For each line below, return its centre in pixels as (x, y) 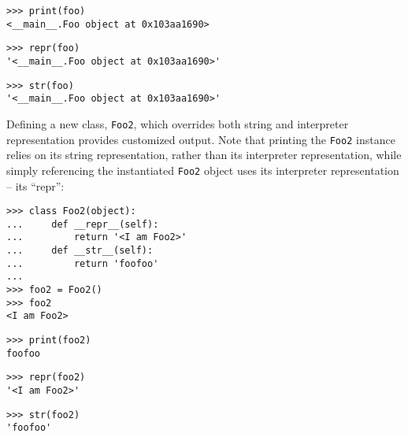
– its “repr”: (35, 185)
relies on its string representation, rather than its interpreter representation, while (204, 155)
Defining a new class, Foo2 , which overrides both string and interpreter (178, 123)
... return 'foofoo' (83, 263)
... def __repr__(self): (83, 224)
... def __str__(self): (80, 251)
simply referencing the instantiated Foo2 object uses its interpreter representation (203, 170)
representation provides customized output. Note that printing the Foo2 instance (201, 139)
